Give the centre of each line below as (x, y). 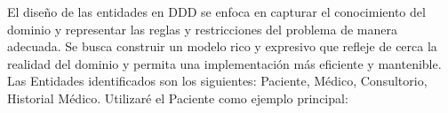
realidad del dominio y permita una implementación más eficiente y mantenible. (224, 63)
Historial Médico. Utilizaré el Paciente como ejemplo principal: (178, 98)
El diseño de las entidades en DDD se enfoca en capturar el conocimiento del (216, 11)
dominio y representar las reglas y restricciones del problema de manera (202, 29)
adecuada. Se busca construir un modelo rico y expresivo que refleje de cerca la (222, 46)
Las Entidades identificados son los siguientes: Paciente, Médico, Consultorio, (217, 81)
